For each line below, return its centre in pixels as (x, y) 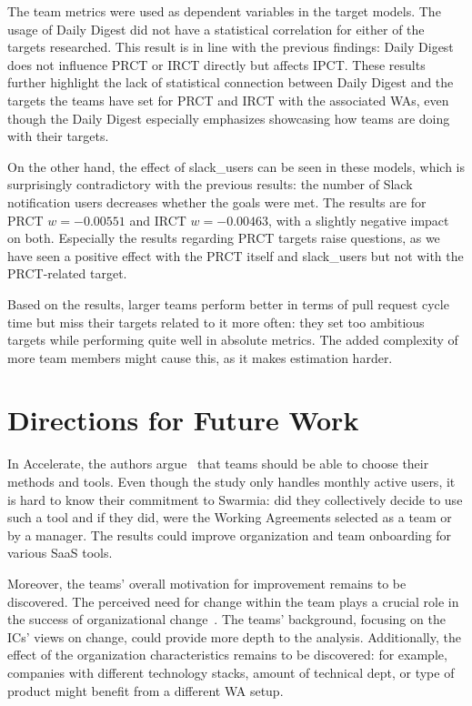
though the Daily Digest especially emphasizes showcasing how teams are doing (229, 118)
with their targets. (58, 136)
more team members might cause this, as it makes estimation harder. (200, 357)
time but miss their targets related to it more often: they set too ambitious (216, 322)
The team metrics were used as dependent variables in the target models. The (224, 11)
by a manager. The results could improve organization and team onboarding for (230, 535)
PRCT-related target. (67, 273)
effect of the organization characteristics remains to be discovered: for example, (227, 655)
